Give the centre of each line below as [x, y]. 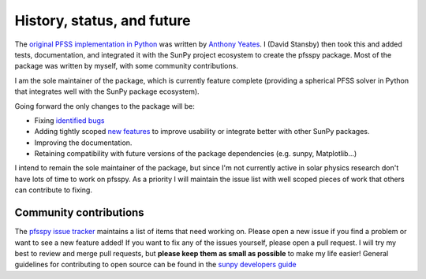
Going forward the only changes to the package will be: [105, 106]
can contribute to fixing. [53, 190]
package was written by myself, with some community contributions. [126, 66]
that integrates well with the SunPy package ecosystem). [107, 91]
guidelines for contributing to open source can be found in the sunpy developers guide [155, 265]
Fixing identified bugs [69, 120]
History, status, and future [103, 20]
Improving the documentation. [83, 143]
